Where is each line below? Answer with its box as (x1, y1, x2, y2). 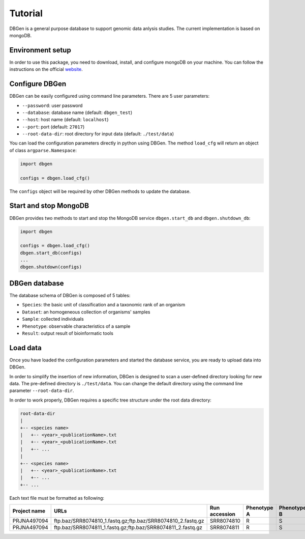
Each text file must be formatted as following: (9, 495, 104, 501)
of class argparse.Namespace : (9, 147, 77, 153)
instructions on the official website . (9, 66, 83, 72)
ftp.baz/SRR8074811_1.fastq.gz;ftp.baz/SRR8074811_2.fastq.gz (54, 524, 203, 531)
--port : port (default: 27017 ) (22, 124, 85, 130)
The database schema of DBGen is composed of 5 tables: (9, 292, 131, 298)
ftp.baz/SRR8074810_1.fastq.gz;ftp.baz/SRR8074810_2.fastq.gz (54, 517, 204, 524)
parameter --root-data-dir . (9, 387, 74, 394)
